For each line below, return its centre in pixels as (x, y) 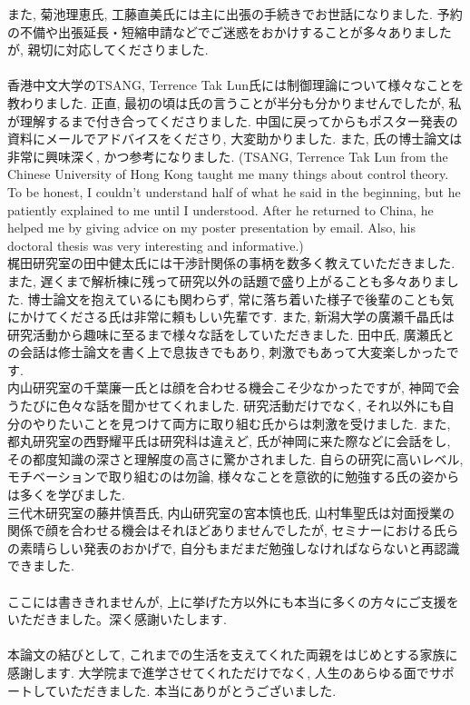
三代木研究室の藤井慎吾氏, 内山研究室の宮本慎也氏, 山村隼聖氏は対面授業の (231, 512)
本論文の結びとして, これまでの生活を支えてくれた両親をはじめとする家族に (233, 655)
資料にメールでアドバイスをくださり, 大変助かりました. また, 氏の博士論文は (235, 139)
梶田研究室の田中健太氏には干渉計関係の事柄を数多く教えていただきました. (231, 263)
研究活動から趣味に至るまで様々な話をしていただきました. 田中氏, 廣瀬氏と (231, 334)
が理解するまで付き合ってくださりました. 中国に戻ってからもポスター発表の (233, 120)
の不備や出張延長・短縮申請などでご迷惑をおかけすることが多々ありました (230, 31)
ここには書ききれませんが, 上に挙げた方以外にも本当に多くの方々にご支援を (233, 601)
